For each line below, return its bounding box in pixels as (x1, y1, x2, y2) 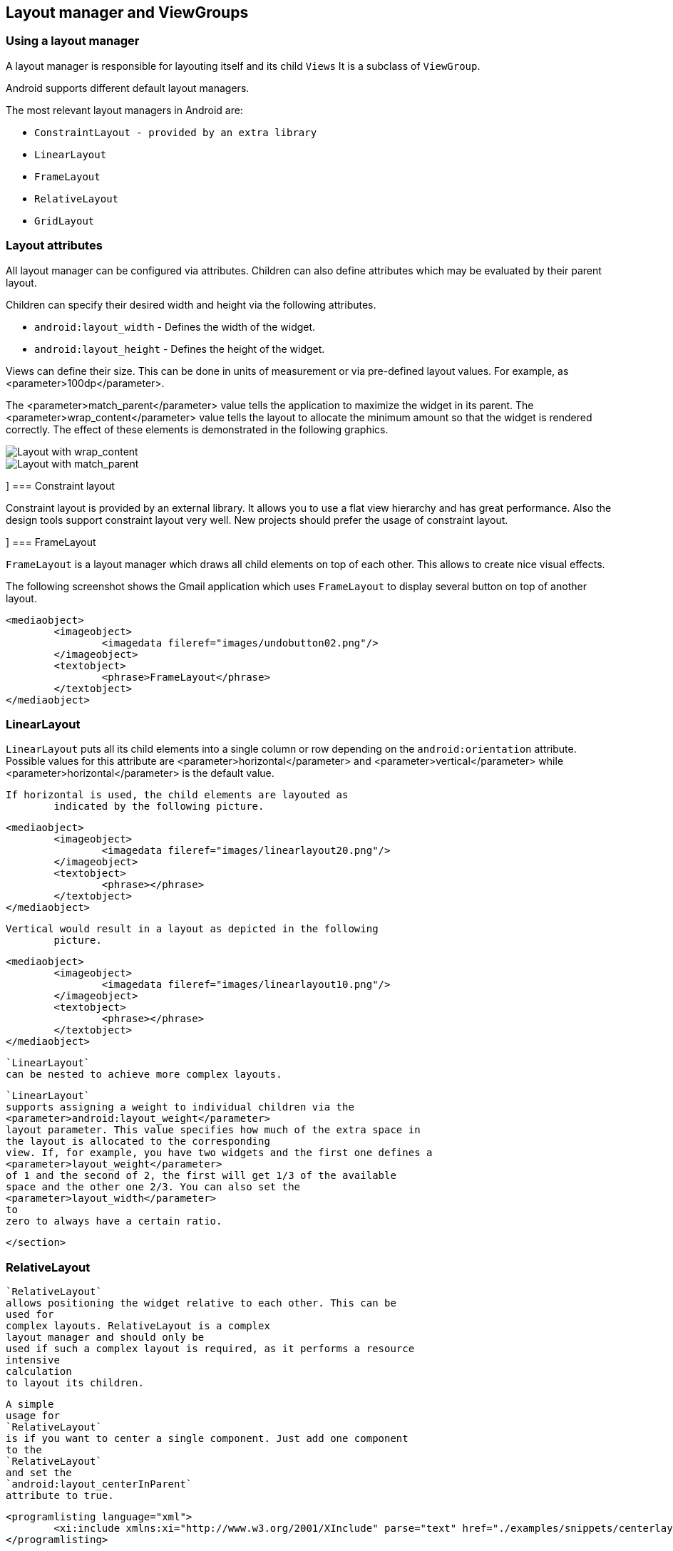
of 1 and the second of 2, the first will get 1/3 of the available (6, 1170, 396, 1182)
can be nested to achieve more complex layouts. (6, 1068, 282, 1081)
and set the (6, 1467, 72, 1479)
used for (6, 1309, 54, 1321)
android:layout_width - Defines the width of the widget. (34, 320, 316, 333)
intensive (6, 1354, 60, 1366)
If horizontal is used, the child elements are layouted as (6, 789, 349, 801)
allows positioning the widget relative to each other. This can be (6, 1297, 396, 1309)
